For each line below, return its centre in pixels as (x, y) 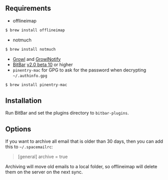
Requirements (28, 8)
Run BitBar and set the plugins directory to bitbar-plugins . (67, 113)
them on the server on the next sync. (44, 172)
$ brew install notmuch (31, 49)
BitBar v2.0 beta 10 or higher (43, 64)
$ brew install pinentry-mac (36, 85)
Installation (23, 100)
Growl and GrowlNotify (37, 59)
